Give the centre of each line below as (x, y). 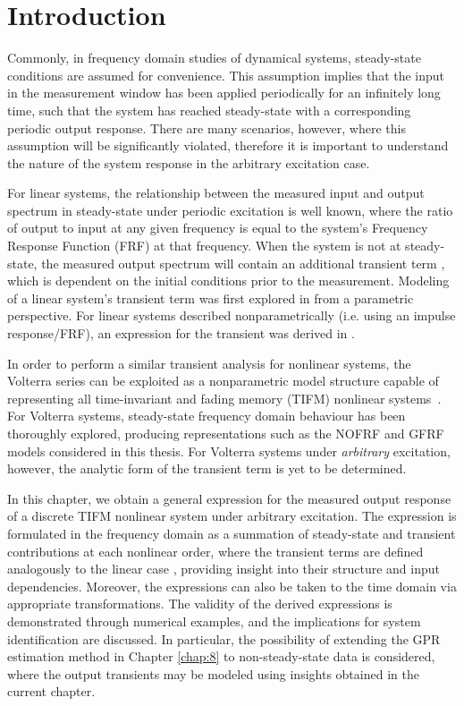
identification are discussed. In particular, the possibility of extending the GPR (224, 638)
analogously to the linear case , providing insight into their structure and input (224, 569)
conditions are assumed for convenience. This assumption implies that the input (226, 75)
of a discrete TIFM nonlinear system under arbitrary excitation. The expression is (232, 516)
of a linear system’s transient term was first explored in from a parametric (211, 298)
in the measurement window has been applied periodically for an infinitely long (224, 93)
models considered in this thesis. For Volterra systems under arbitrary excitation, (229, 451)
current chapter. (51, 691)
